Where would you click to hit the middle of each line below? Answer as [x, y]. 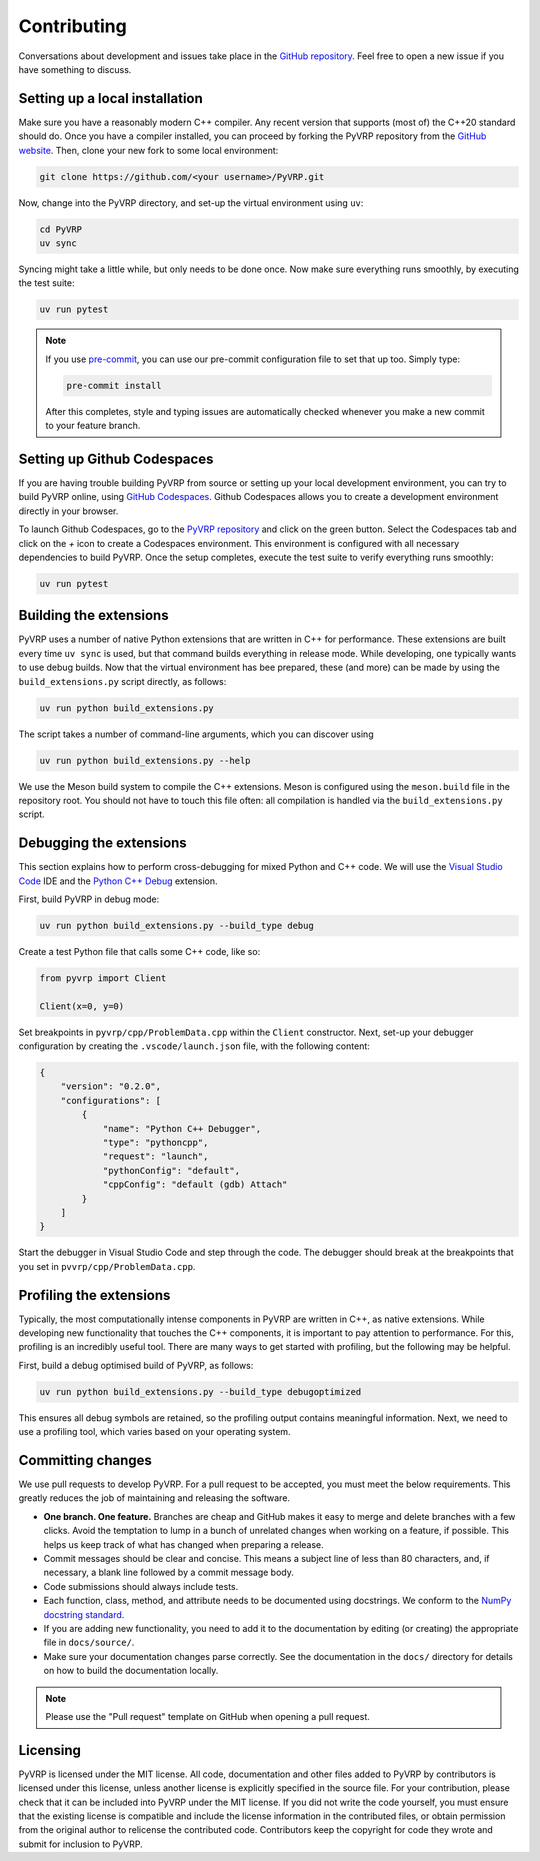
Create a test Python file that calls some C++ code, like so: [139, 951]
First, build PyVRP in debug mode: [89, 899]
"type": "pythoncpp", [155, 1143]
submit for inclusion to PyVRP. [81, 1844]
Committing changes [85, 1460]
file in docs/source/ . [89, 1642]
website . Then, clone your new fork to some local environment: [148, 150]
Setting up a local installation [111, 98]
